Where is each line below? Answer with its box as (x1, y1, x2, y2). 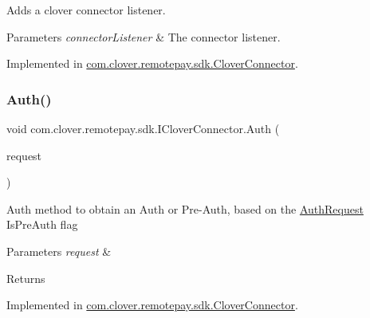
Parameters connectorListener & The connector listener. (6, 28, 281, 45)
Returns (6, 269, 45, 286)
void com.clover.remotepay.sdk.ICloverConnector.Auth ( (6, 120, 280, 136)
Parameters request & (6, 242, 112, 259)
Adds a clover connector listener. (6, 2, 166, 18)
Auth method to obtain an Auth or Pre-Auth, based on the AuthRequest (6, 200, 364, 217)
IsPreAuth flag (6, 216, 78, 233)
